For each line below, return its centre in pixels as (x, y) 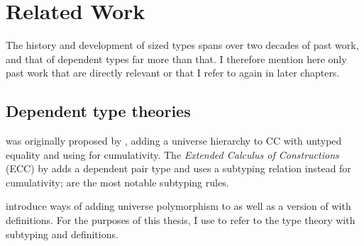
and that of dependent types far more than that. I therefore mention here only (176, 58)
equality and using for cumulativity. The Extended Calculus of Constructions (172, 154)
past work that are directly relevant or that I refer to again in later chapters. (173, 73)
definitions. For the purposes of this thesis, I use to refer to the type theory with (181, 220)
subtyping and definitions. (62, 234)
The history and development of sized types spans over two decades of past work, (182, 45)
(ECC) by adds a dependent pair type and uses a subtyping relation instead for (178, 168)
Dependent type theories (98, 111)
